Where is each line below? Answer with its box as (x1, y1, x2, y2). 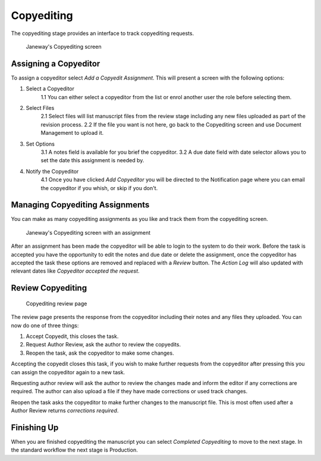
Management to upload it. (40, 130, 104, 137)
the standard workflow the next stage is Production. (11, 446, 138, 454)
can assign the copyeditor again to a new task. (11, 368, 125, 375)
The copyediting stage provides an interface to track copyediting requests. (11, 30, 194, 37)
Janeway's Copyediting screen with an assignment (26, 229, 151, 236)
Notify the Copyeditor (26, 168, 79, 175)
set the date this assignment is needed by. (40, 157, 144, 164)
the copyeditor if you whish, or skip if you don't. (40, 184, 158, 191)
